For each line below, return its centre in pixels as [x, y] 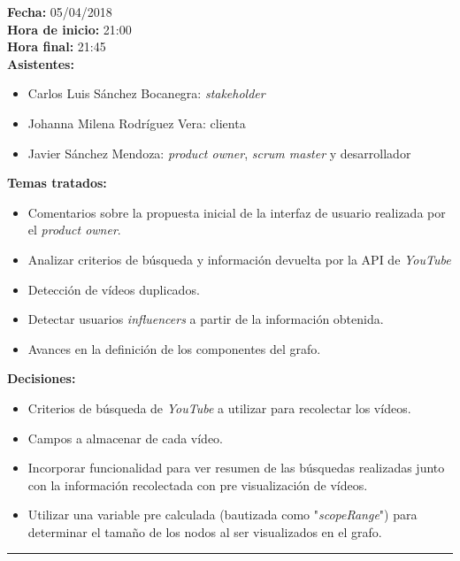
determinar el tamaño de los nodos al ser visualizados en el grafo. [205, 531]
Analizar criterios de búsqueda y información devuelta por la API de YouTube [239, 259]
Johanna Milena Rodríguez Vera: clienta [137, 123]
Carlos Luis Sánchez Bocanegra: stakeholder [146, 93]
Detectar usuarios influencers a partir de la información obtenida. [206, 319]
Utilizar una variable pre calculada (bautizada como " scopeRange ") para [222, 515]
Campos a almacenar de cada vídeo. [126, 438]
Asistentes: [41, 63]
